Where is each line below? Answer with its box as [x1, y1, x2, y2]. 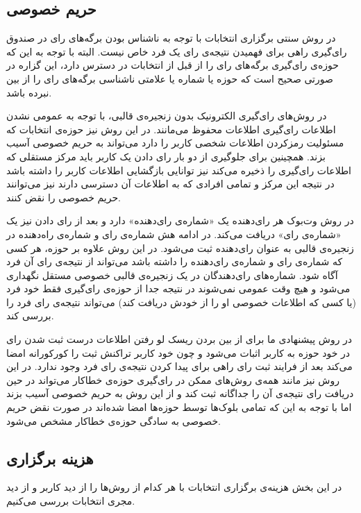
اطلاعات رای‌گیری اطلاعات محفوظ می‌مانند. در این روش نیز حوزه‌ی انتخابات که [6, 121, 336, 136]
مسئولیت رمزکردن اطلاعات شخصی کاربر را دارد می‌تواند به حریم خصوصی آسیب [6, 135, 344, 150]
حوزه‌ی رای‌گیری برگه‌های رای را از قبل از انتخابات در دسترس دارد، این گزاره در [6, 58, 339, 72]
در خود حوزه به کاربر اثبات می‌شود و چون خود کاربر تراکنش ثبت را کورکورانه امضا [6, 345, 351, 360]
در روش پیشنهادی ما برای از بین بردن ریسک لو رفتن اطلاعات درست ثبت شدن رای [6, 332, 353, 346]
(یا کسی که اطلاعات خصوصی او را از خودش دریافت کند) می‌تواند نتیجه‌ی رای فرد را [6, 294, 356, 309]
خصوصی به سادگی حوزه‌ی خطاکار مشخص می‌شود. [6, 413, 221, 428]
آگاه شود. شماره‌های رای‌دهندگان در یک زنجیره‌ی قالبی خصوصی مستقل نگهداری [6, 267, 338, 282]
